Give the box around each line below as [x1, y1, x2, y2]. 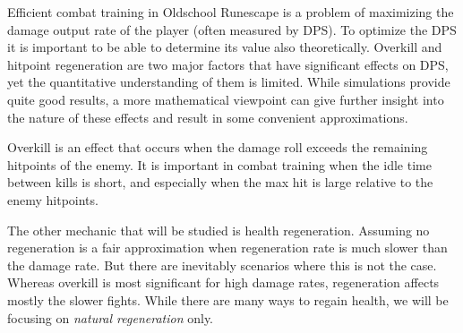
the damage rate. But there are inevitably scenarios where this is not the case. [7, 255, 437, 274]
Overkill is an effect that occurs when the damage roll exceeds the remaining [7, 138, 428, 157]
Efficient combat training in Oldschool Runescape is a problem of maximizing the [7, 3, 454, 21]
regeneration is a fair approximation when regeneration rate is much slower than [7, 238, 448, 257]
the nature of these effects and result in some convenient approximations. [7, 107, 408, 126]
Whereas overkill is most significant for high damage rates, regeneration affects [7, 273, 440, 292]
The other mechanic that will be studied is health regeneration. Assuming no [7, 220, 430, 239]
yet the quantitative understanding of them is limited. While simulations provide [7, 73, 450, 91]
